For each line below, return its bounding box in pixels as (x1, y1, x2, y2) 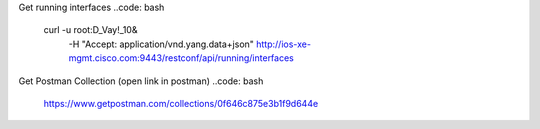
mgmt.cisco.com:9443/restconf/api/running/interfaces (68, 52, 294, 64)
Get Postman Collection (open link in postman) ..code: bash (18, 75, 264, 87)
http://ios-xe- (256, 38, 312, 50)
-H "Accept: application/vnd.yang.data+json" (68, 38, 255, 50)
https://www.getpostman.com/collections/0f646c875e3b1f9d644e (43, 97, 319, 109)
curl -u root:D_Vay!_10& (43, 24, 138, 36)
